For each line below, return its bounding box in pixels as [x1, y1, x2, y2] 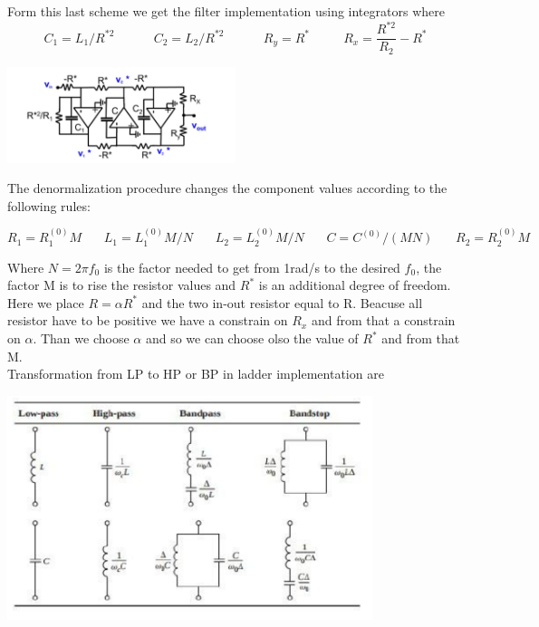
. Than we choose [33, 329, 130, 348]
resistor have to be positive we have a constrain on [7, 311, 288, 330]
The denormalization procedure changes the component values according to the [7, 178, 448, 198]
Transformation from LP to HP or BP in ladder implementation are [7, 364, 384, 383]
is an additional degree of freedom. [258, 275, 451, 294]
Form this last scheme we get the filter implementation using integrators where [7, 2, 445, 20]
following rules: [7, 196, 91, 215]
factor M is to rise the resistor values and [7, 275, 236, 294]
